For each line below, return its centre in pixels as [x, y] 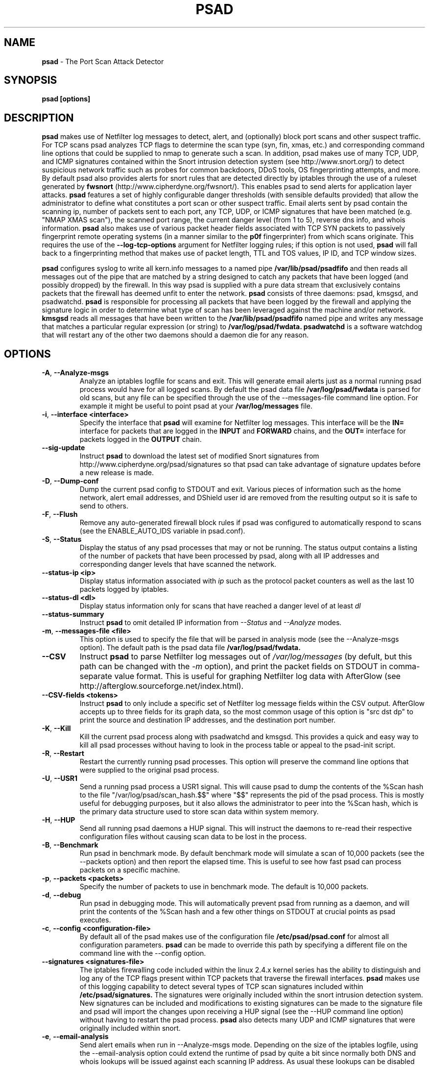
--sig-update [63, 448]
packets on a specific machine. [130, 870]
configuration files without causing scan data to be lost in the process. [193, 837]
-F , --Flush [60, 514]
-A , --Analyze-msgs [75, 373]
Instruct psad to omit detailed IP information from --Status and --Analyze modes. [211, 623]
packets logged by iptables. [124, 589]
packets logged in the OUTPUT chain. [141, 439]
